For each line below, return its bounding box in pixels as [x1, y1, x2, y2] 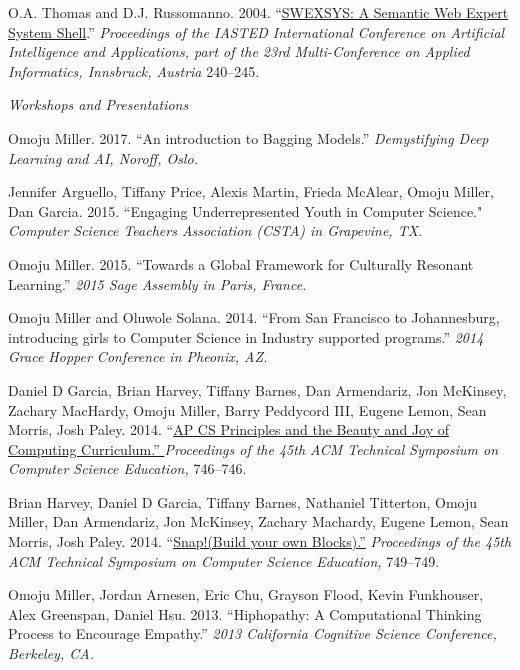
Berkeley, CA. [8, 643, 94, 664]
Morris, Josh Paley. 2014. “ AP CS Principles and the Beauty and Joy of [8, 419, 449, 440]
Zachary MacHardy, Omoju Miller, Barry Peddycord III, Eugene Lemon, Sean [8, 399, 487, 420]
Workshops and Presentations [8, 94, 189, 115]
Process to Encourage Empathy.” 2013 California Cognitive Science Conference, [8, 623, 497, 644]
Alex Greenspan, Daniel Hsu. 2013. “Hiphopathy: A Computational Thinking [8, 603, 482, 624]
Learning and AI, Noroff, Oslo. [8, 147, 198, 168]
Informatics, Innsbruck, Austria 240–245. [8, 60, 260, 81]
